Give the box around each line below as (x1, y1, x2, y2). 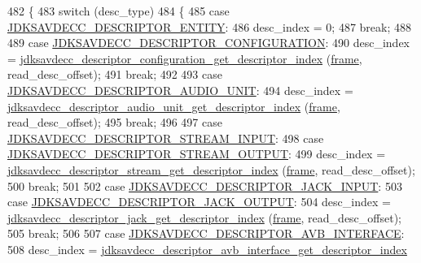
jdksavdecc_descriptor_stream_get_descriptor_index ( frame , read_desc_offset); (7, 161, 415, 178)
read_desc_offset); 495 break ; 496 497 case (7, 114, 222, 131)
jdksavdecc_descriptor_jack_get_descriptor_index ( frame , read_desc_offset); (7, 209, 402, 226)
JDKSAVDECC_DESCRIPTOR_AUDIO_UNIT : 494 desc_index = (7, 81, 353, 98)
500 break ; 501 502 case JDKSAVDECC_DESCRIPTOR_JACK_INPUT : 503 (7, 177, 402, 194)
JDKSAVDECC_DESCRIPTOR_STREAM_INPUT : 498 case (7, 129, 324, 146)
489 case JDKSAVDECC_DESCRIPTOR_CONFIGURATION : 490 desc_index (7, 34, 410, 51)
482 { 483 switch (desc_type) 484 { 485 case (7, 2, 230, 19)
